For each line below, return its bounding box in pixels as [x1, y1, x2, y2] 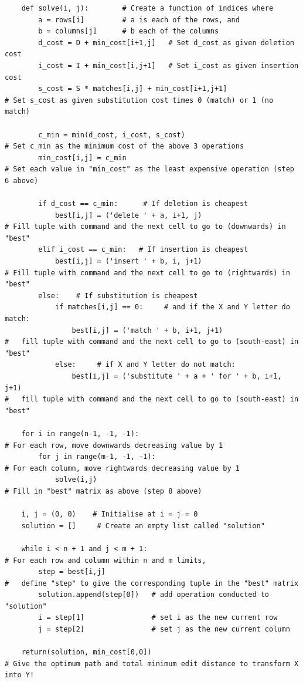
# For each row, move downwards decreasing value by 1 [5, 441, 223, 450]
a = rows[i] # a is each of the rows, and [38, 15, 240, 24]
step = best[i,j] [38, 568, 105, 576]
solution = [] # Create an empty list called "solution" [21, 521, 265, 530]
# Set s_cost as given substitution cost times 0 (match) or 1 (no [5, 96, 274, 104]
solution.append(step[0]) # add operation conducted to [38, 590, 270, 599]
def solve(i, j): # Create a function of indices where [21, 4, 274, 12]
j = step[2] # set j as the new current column [38, 625, 290, 634]
